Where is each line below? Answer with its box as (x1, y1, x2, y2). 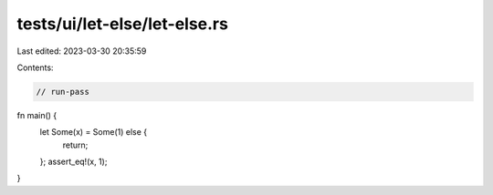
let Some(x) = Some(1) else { (39, 127, 148, 138)
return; (62, 139, 89, 150)
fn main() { (16, 109, 58, 120)
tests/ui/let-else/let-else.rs (16, 14, 228, 34)
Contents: (16, 62, 54, 73)
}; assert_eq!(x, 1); (39, 156, 108, 168)
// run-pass (36, 87, 90, 97)
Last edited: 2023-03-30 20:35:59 (16, 46, 147, 56)
